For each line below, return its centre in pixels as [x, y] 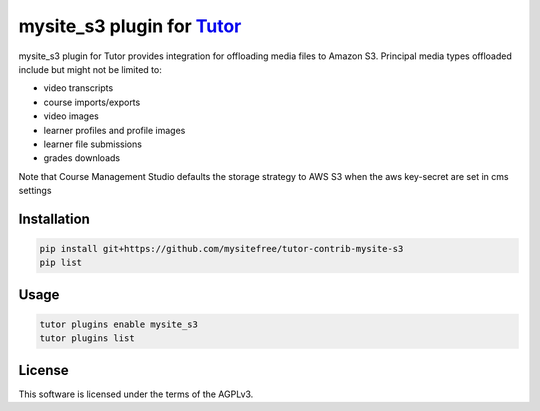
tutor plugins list [87, 338]
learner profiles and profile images [114, 130]
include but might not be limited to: [90, 69]
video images [71, 116]
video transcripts [78, 88]
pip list [61, 263]
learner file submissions [92, 144]
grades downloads [81, 158]
